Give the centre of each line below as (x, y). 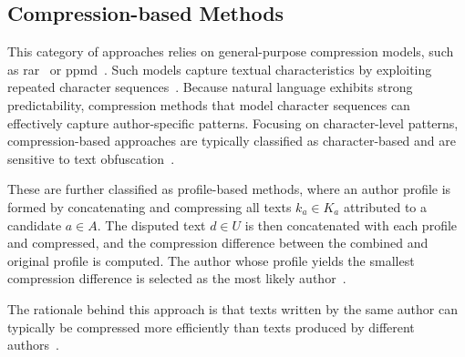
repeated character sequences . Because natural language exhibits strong (210, 87)
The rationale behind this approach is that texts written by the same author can (232, 308)
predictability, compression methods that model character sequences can (209, 104)
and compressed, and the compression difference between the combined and (218, 243)
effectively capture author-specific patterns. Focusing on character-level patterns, (233, 122)
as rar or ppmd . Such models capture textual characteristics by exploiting (220, 69)
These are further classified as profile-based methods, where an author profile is (229, 189)
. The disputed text (151, 224)
